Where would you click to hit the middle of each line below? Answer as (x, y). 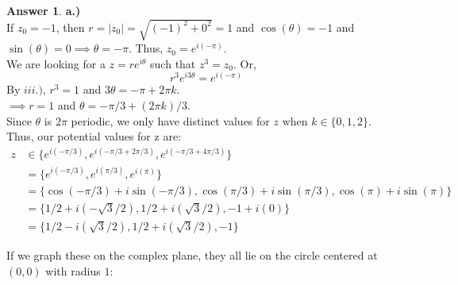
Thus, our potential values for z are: (94, 136)
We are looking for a (56, 63)
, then (70, 27)
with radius (73, 270)
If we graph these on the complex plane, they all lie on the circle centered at (192, 254)
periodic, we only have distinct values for (170, 120)
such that (173, 63)
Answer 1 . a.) (44, 10)
